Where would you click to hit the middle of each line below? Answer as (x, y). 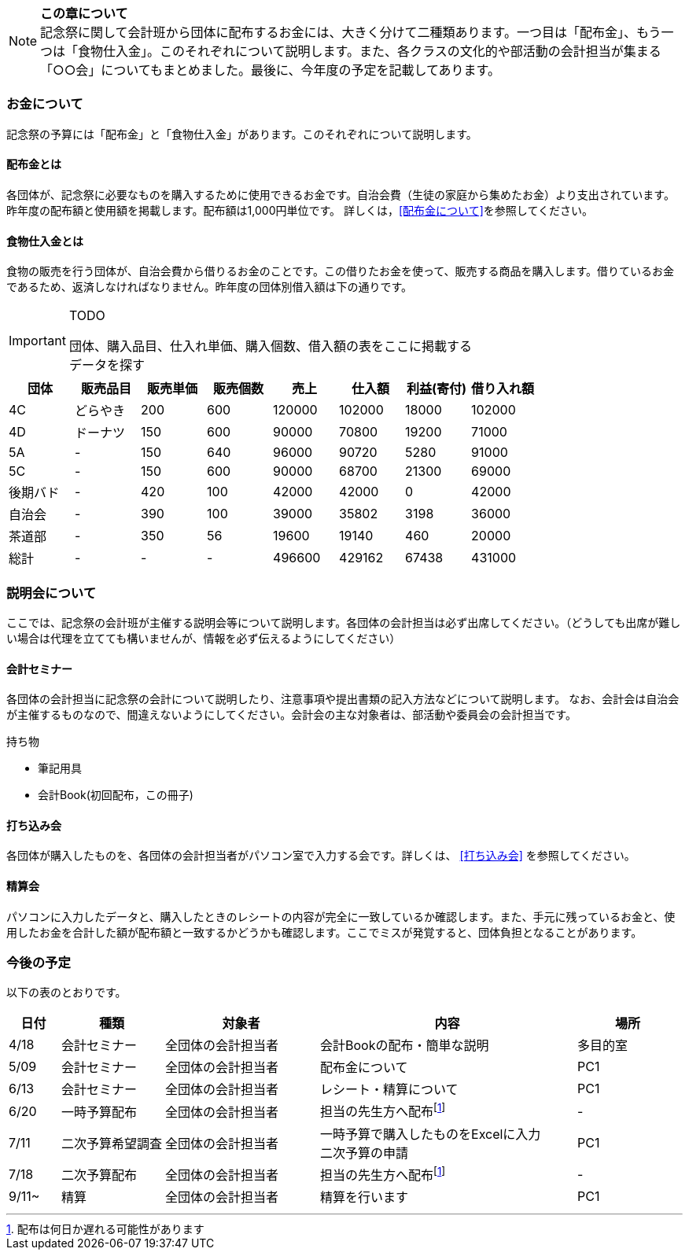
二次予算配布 (99, 1175)
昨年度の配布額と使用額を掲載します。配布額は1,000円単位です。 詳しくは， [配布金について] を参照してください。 (300, 210)
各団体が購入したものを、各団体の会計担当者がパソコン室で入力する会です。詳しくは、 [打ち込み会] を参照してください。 (321, 856)
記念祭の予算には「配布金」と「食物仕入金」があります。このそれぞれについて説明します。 (242, 134)
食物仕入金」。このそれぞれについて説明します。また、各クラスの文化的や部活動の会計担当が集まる (370, 51)
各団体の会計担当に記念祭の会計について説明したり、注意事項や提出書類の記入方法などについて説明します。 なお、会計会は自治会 (343, 699)
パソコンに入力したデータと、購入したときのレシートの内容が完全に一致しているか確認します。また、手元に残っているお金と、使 (341, 916)
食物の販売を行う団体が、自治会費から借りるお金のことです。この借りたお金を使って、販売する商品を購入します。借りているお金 (341, 271)
